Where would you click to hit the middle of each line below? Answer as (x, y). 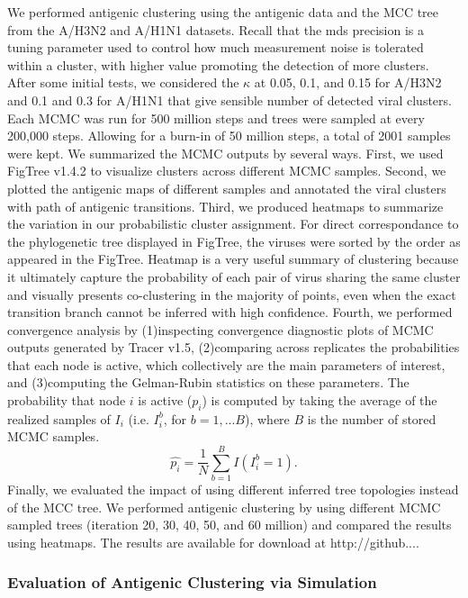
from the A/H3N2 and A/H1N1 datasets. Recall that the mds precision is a (216, 29)
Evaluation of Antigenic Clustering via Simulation (192, 582)
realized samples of (59, 418)
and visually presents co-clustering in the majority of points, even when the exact (232, 294)
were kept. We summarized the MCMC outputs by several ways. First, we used (225, 153)
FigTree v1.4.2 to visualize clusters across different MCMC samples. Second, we (227, 171)
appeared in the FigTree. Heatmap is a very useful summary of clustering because (233, 259)
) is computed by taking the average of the (319, 400)
